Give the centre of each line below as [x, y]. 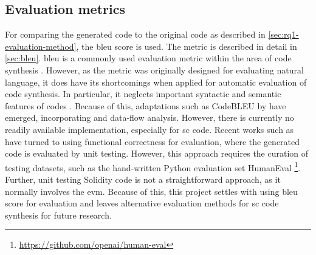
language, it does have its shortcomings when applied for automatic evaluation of [156, 82]
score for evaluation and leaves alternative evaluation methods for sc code [142, 203]
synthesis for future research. [58, 215]
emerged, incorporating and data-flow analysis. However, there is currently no [149, 117]
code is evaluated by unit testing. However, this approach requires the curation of [157, 153]
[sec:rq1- [283, 34]
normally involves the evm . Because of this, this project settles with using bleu [151, 191]
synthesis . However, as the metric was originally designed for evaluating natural [154, 70]
